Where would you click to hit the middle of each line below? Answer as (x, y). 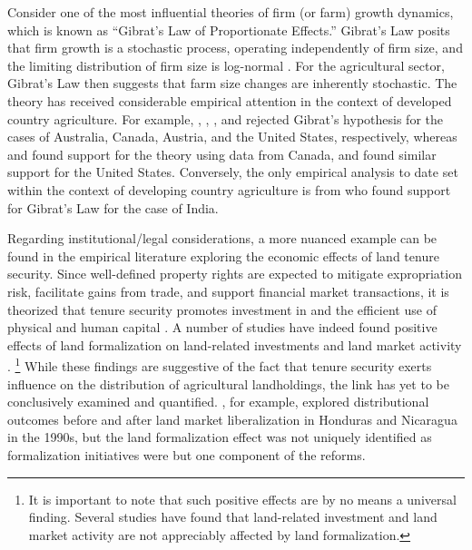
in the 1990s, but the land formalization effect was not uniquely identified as (220, 437)
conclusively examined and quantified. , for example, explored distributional (218, 402)
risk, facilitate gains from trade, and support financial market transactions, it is (228, 291)
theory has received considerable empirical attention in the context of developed (230, 100)
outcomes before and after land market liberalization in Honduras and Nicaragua (232, 419)
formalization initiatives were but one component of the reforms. (187, 454)
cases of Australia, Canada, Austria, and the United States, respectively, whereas (232, 137)
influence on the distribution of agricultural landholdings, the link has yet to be (228, 383)
